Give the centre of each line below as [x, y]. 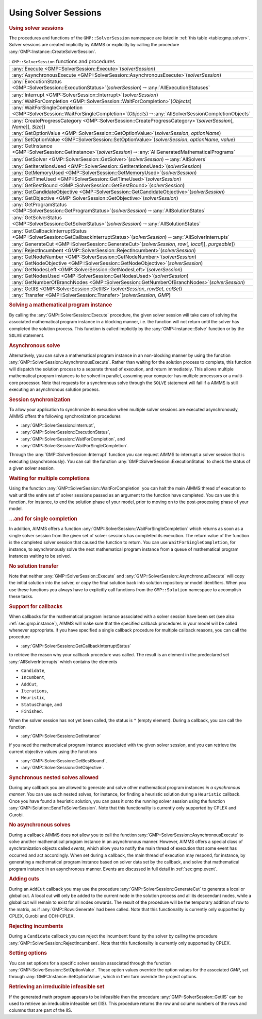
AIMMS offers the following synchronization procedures [65, 416]
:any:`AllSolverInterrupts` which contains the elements [63, 662]
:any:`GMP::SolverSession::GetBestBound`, [64, 760]
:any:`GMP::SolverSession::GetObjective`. [63, 767]
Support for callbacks [36, 606]
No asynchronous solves [40, 825]
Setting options [28, 953]
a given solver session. [32, 468]
